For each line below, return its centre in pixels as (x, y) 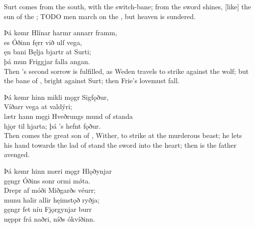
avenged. (17, 154)
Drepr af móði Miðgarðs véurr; (50, 190)
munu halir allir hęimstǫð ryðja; (52, 199)
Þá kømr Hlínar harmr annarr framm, (61, 33)
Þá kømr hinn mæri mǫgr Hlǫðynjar (58, 170)
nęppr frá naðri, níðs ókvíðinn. (50, 218)
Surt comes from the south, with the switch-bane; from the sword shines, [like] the (127, 6)
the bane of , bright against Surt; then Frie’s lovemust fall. (92, 80)
